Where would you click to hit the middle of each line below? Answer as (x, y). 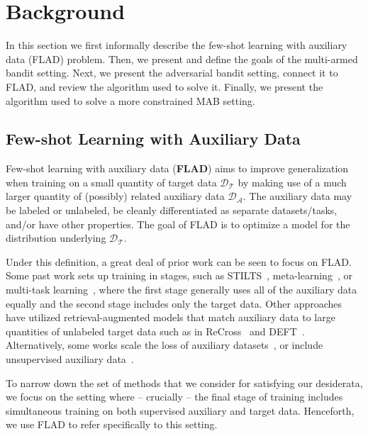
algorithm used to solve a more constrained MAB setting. (130, 100)
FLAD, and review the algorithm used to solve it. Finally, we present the (165, 86)
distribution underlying (56, 238)
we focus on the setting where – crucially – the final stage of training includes (174, 397)
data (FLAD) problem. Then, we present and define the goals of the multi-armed (182, 58)
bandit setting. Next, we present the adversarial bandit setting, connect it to (172, 73)
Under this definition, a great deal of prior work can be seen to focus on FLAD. (179, 261)
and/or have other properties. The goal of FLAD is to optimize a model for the (178, 224)
